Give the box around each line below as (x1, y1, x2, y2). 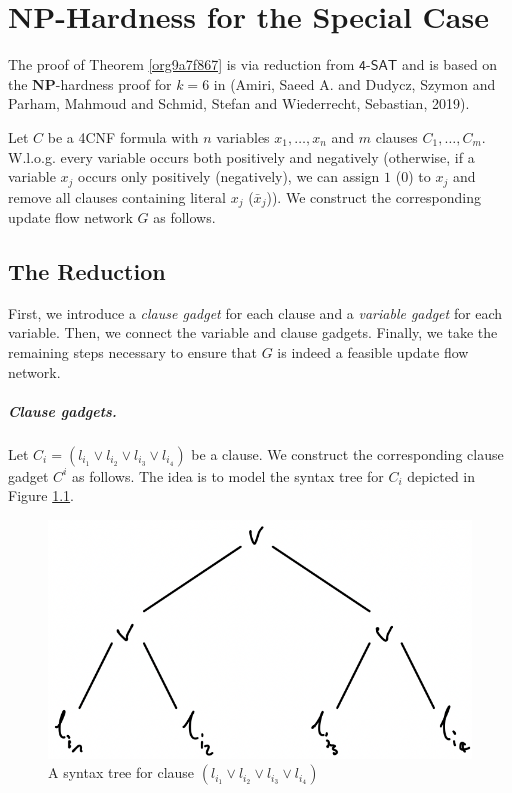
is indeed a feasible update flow (277, 341, 469, 362)
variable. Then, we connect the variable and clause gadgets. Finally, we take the (8, 322, 498, 343)
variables (216, 126, 270, 147)
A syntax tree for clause (48, 762, 195, 783)
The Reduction (8, 255, 166, 286)
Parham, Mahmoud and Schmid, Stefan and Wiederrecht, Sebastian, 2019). (8, 93, 470, 114)
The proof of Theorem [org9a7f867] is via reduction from (8, 54, 355, 75)
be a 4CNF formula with (47, 126, 199, 147)
